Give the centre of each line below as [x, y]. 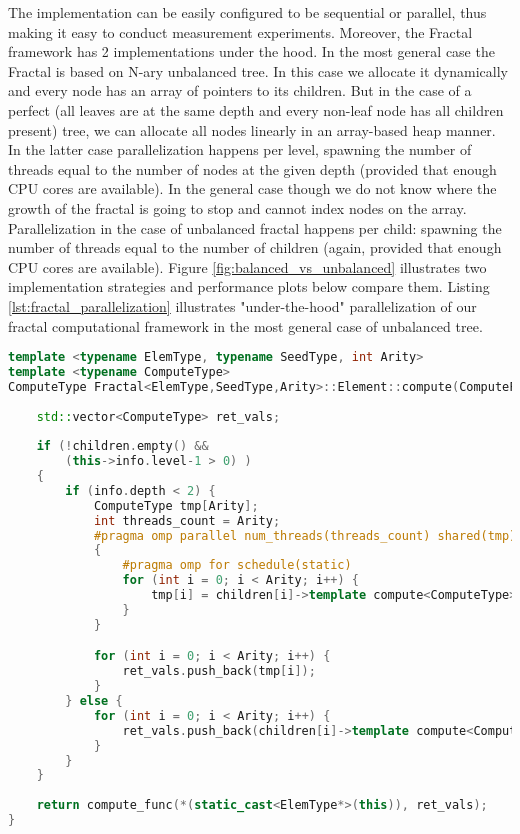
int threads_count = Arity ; [187, 520]
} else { [94, 701]
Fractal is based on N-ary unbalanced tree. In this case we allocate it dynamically [258, 70]
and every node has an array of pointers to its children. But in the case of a [240, 90]
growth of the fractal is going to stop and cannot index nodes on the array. [237, 207]
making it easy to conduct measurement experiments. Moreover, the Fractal [240, 31]
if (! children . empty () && [122, 446]
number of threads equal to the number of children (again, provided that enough [255, 247]
